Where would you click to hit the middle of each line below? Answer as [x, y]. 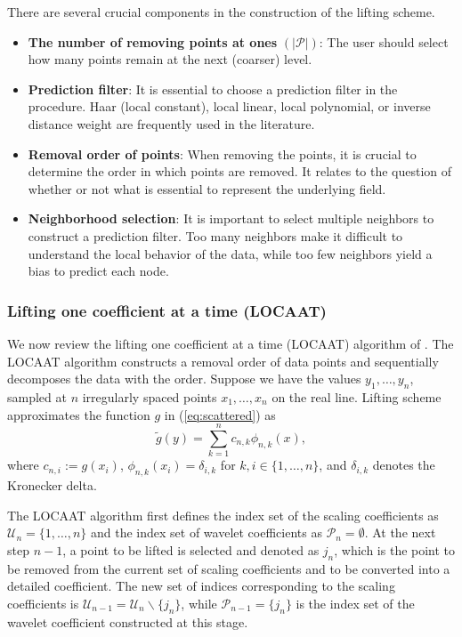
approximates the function [79, 414]
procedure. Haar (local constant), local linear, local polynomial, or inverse [229, 106]
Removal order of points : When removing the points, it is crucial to [222, 153]
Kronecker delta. [52, 485]
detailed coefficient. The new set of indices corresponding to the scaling [201, 586]
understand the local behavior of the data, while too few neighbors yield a [230, 253]
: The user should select [384, 41]
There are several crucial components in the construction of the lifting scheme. [221, 12]
